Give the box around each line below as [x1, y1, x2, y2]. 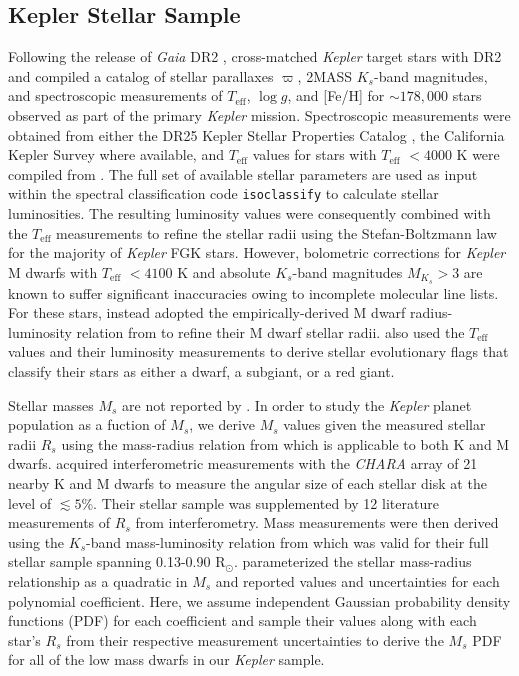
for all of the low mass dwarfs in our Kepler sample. [8, 649, 325, 670]
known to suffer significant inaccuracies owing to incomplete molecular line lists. [8, 282, 499, 303]
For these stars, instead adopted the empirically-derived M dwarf [8, 302, 406, 323]
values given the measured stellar [283, 414, 486, 435]
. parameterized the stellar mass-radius [233, 551, 472, 572]
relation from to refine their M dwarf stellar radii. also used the [76, 321, 465, 342]
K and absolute [177, 261, 271, 282]
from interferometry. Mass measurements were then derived [135, 512, 499, 533]
